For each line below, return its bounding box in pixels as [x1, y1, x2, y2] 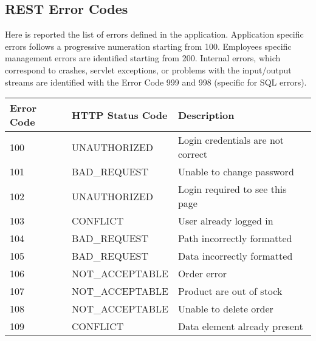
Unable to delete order [177, 302, 273, 316]
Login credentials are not [177, 133, 284, 147]
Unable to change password [177, 164, 294, 179]
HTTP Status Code [72, 107, 168, 122]
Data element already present [177, 319, 303, 334]
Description [177, 107, 235, 122]
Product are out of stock [177, 284, 283, 299]
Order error [177, 266, 227, 281]
